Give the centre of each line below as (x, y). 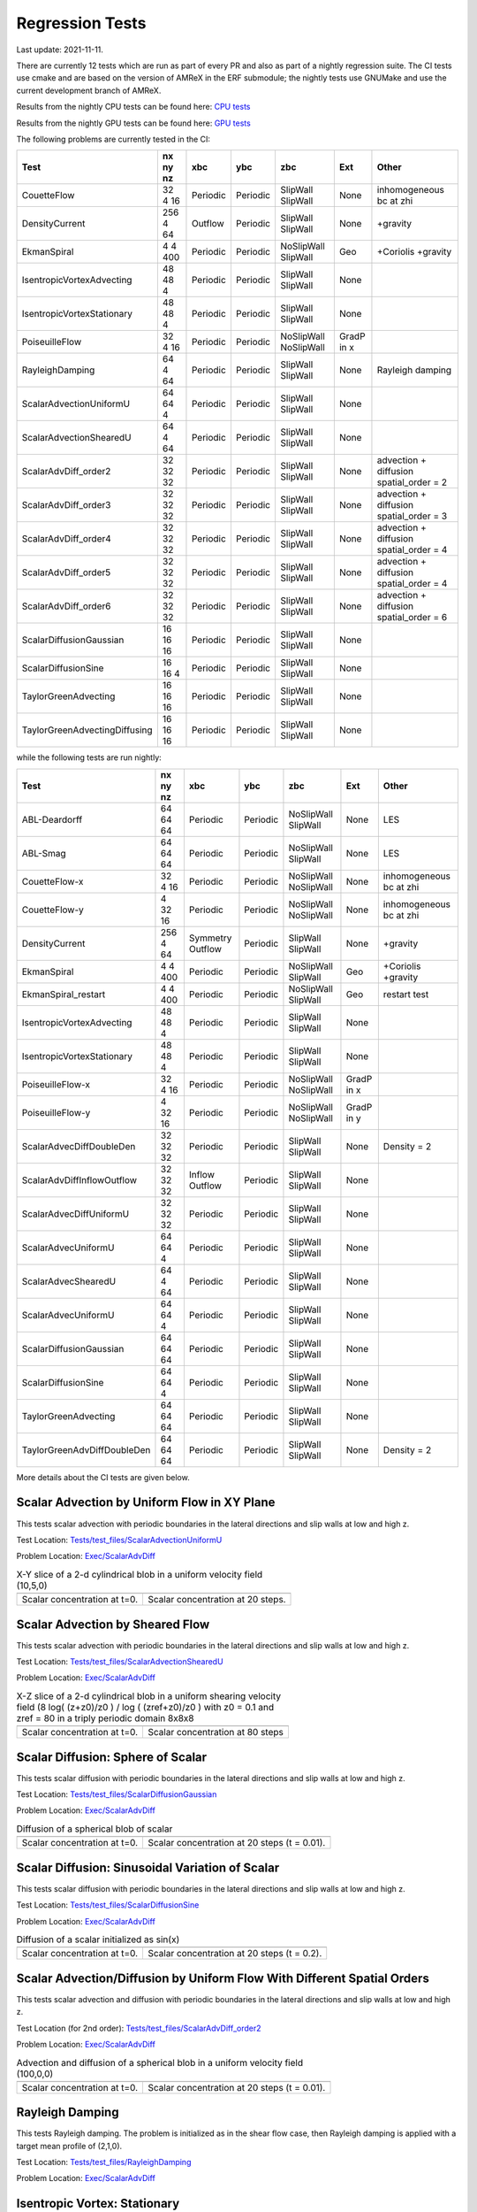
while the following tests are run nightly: (89, 757)
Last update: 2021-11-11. (60, 50)
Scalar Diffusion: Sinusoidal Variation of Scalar (148, 1867)
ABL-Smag (44, 853)
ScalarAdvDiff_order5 (66, 572)
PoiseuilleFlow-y (56, 1112)
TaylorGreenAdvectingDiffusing (87, 730)
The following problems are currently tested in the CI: (114, 139)
